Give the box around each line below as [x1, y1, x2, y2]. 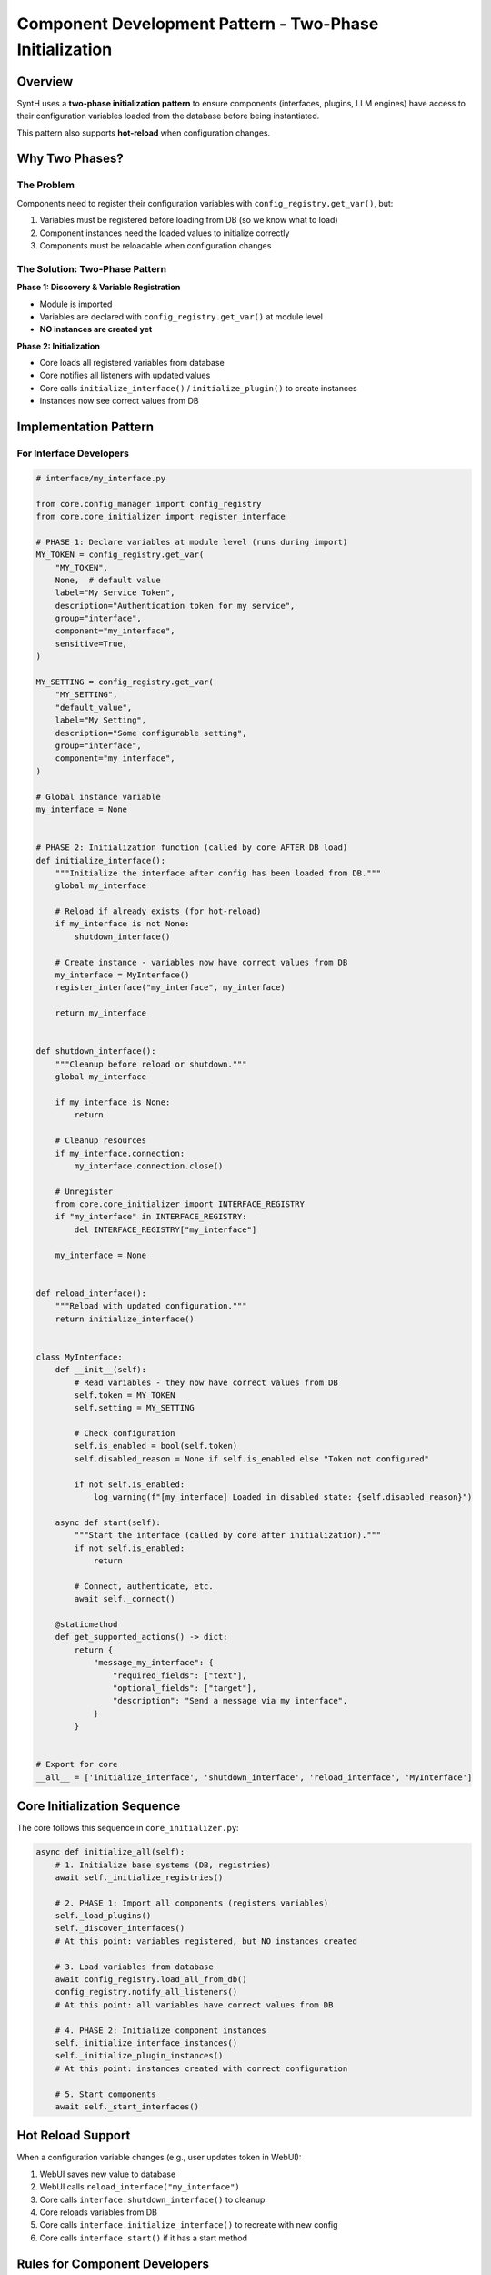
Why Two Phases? [16, 151, 124, 167]
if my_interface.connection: [55, 1148, 185, 1158]
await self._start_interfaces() [55, 2101, 200, 2111]
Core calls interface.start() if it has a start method [39, 2232, 247, 2243]
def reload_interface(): [35, 1288, 147, 1299]
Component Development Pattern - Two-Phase [16, 14, 379, 34]
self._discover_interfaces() [55, 1923, 185, 1934]
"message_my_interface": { [93, 1657, 214, 1668]
